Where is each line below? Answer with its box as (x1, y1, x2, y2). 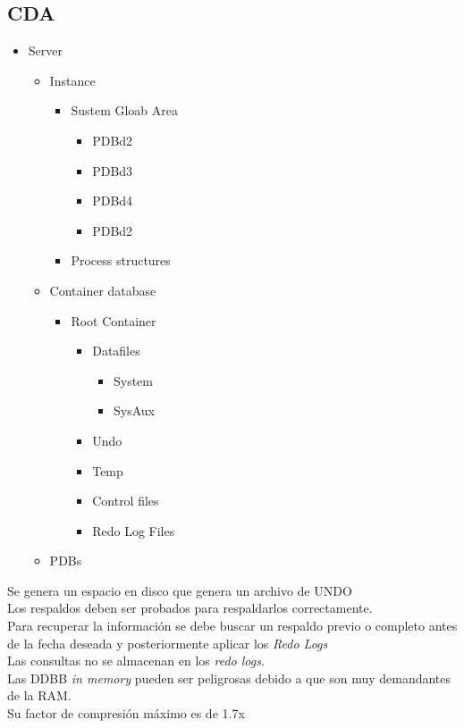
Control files (92, 491, 159, 510)
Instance (49, 71, 96, 89)
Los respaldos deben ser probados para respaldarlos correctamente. (7, 598, 373, 617)
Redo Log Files (92, 521, 175, 540)
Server (28, 41, 63, 60)
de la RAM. (7, 686, 72, 705)
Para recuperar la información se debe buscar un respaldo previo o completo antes (7, 616, 458, 635)
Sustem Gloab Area (71, 101, 178, 120)
